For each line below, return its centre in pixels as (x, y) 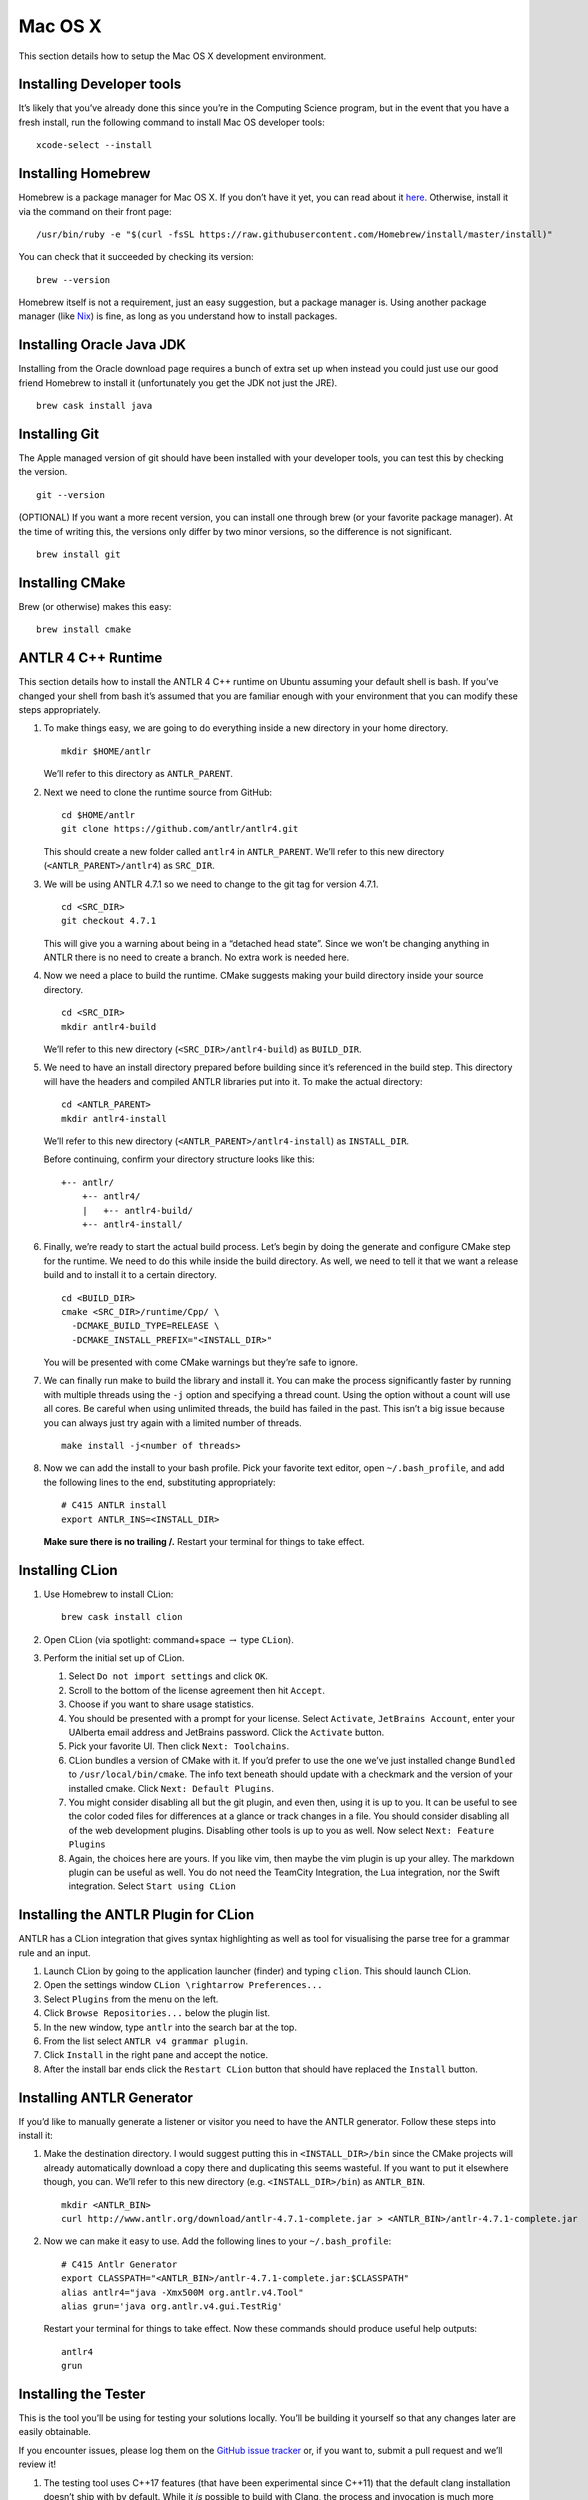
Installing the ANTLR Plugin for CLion (136, 1915)
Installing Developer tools (100, 84)
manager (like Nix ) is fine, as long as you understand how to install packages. (178, 316)
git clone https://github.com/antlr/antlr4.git (180, 829)
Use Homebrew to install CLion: (108, 1594)
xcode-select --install (94, 145)
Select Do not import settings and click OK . (168, 1676)
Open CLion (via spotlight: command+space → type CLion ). (168, 1639)
